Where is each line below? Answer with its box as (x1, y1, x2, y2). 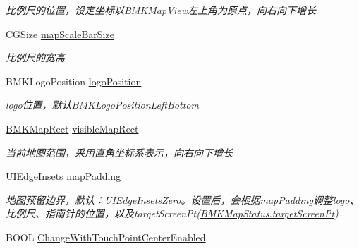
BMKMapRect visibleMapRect (6, 121, 139, 135)
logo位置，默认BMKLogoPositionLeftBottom (6, 97, 199, 112)
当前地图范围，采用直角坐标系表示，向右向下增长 (6, 145, 233, 159)
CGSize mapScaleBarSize (6, 26, 114, 41)
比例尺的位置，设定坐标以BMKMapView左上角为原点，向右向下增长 (6, 3, 316, 17)
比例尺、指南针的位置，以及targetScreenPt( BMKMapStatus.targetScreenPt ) (6, 206, 339, 221)
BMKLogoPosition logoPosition (6, 73, 142, 88)
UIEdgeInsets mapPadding (6, 169, 121, 183)
